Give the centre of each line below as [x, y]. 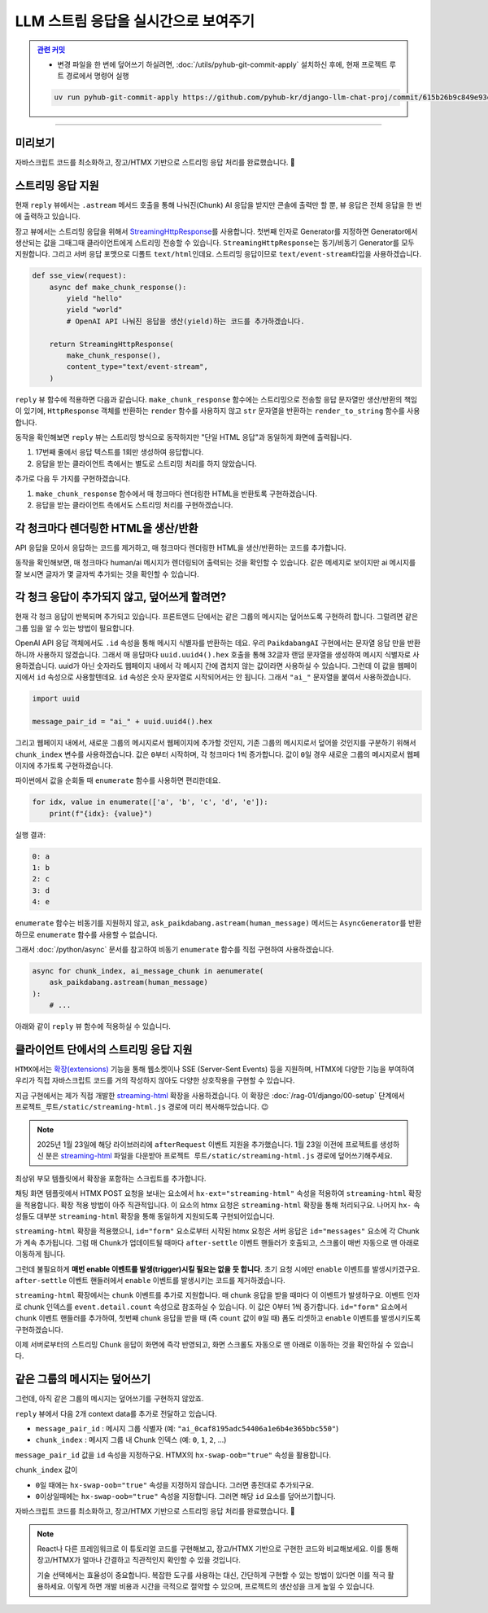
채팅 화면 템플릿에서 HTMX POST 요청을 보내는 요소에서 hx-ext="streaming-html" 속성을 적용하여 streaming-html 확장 [218, 1193]
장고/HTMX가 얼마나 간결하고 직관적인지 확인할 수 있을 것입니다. [139, 1560]
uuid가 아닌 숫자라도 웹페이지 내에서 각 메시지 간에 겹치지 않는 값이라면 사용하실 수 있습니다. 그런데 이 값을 [227, 666]
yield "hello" [94, 299]
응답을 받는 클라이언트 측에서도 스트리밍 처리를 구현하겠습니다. [134, 504]
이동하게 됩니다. [40, 1254]
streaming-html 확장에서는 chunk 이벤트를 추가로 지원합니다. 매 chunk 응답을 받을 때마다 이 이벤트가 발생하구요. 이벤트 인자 [218, 1295]
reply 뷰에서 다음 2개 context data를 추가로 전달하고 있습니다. [116, 1413]
